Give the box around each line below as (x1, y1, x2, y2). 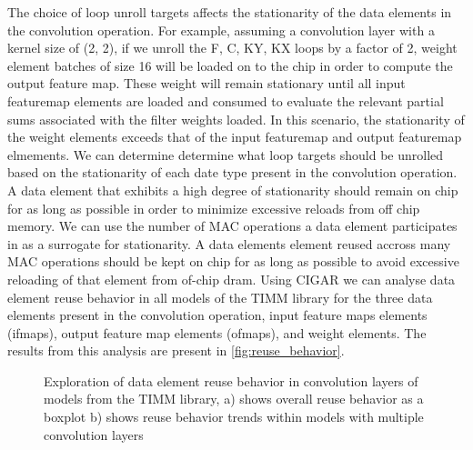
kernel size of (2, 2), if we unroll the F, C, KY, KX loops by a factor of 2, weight (7, 38, 458, 57)
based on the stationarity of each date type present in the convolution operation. (7, 163, 458, 182)
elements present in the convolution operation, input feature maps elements (7, 305, 428, 325)
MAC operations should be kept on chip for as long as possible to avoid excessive (7, 252, 459, 271)
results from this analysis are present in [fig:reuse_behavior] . (7, 341, 345, 360)
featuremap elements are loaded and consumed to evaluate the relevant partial (7, 91, 444, 110)
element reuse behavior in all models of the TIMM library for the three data (7, 287, 433, 306)
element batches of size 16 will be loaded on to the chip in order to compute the (7, 55, 453, 75)
